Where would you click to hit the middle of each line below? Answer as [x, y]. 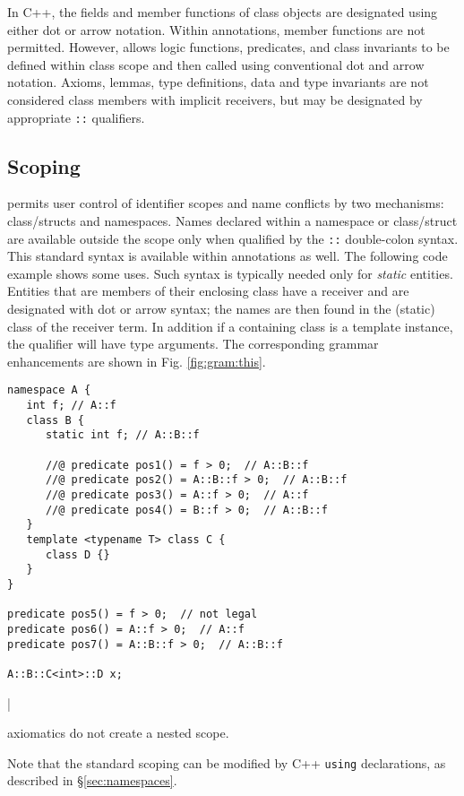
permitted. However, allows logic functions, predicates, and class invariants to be [228, 47]
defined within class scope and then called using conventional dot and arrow [216, 64]
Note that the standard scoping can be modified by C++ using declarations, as [227, 762]
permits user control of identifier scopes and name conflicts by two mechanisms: [226, 203]
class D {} [77, 554]
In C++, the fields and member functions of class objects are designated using [223, 12]
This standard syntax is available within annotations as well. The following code [228, 256]
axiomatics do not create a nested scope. [118, 733]
